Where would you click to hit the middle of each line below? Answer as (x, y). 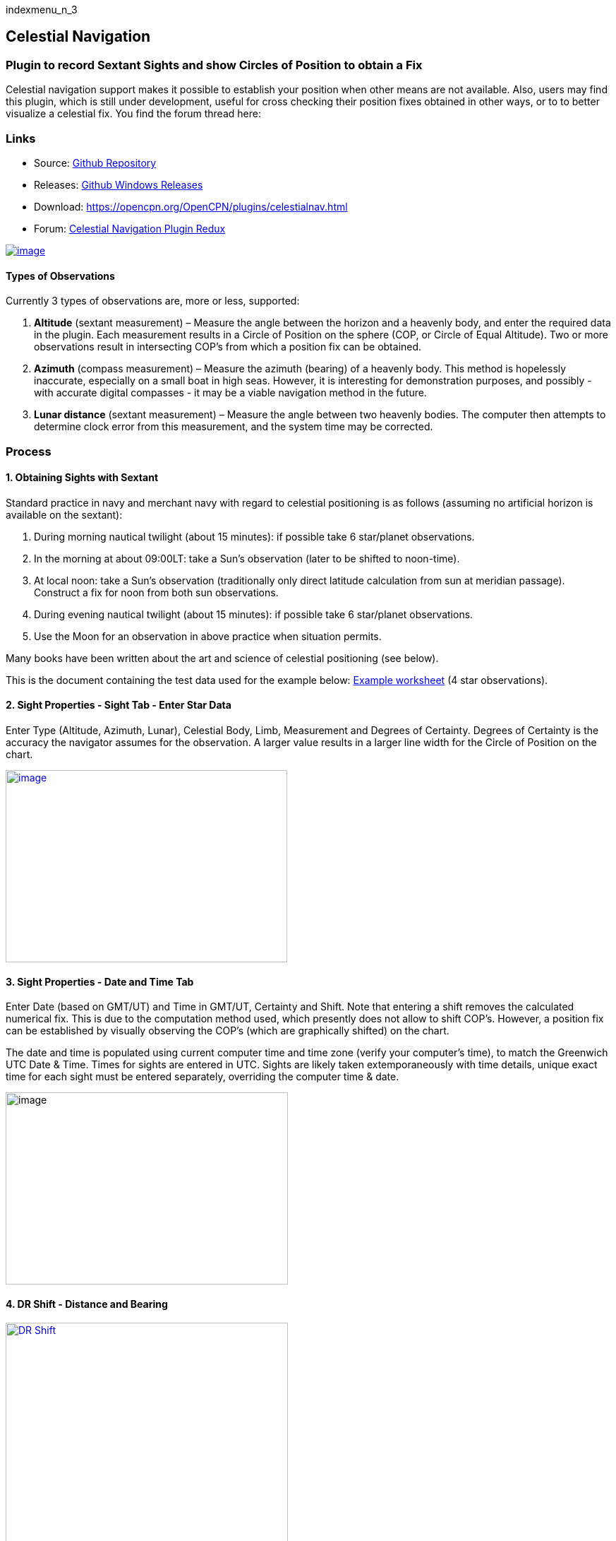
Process (29, 451)
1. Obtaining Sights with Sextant (82, 478)
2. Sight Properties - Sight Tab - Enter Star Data (119, 705)
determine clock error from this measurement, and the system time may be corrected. (234, 427)
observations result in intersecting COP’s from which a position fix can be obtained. (228, 347)
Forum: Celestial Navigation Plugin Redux (130, 228)
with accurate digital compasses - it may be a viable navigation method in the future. (230, 393)
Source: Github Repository (95, 163)
